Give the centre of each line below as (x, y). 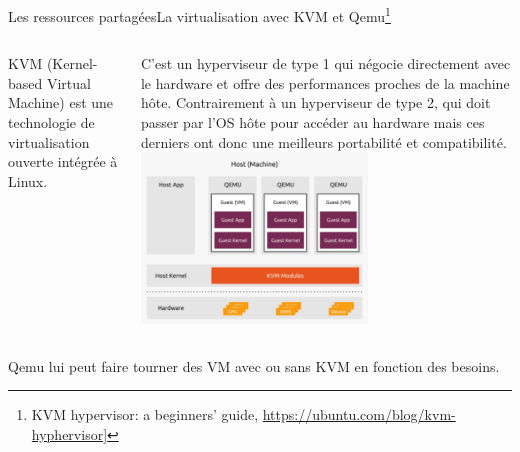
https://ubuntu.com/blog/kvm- (359, 414)
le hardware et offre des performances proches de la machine (325, 82)
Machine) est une (61, 102)
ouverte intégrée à (63, 161)
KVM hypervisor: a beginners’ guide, (145, 414)
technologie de (51, 122)
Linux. (28, 180)
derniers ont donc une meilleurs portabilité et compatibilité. (323, 141)
